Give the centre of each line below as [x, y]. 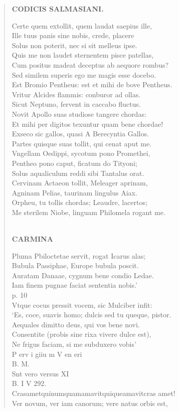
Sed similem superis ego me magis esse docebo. [84, 74]
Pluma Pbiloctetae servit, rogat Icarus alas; [79, 255]
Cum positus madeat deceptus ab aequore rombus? [90, 64]
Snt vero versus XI [40, 373]
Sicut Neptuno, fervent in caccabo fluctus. [76, 104]
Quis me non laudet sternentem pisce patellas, [83, 55]
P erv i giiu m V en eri [47, 354]
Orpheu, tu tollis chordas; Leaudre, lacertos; [79, 202]
